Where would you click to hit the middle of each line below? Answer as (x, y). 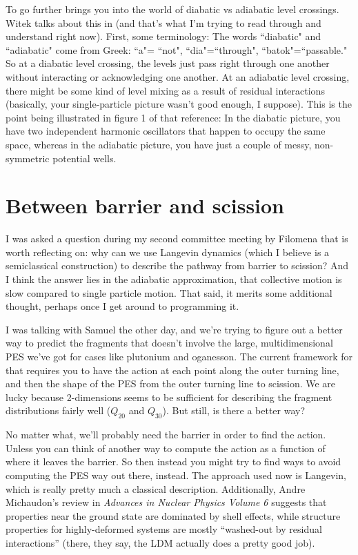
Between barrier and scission (145, 205)
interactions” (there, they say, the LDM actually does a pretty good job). (160, 542)
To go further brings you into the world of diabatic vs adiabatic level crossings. (172, 9)
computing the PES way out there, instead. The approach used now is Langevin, (176, 475)
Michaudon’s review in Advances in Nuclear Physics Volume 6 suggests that (166, 502)
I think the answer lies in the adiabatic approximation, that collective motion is (174, 279)
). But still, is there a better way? (234, 410)
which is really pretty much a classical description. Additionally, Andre (156, 488)
